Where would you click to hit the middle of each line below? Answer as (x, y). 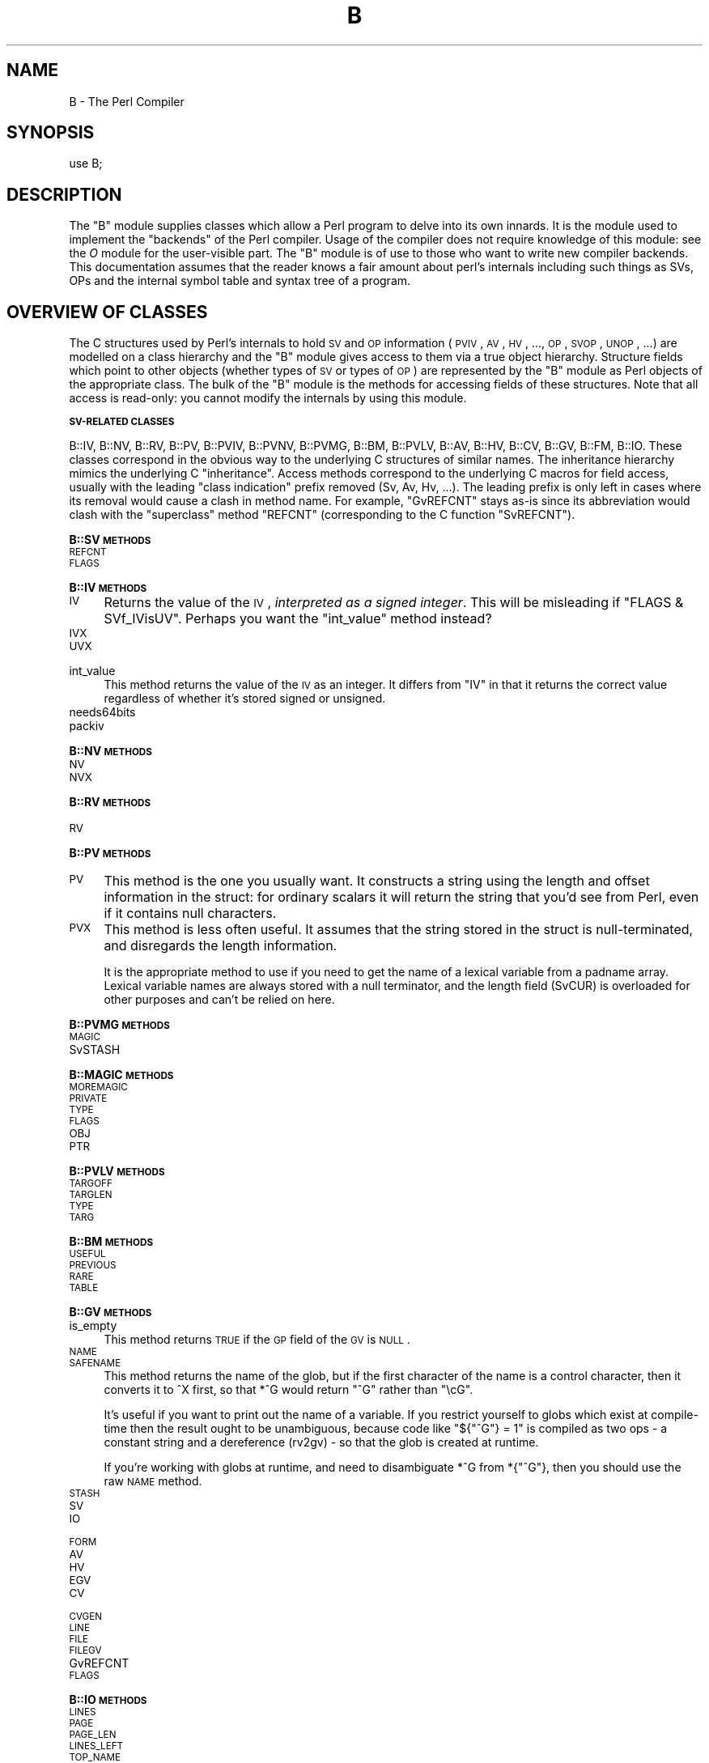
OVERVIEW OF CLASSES (107, 312)
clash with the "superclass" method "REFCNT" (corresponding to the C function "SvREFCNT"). (322, 515)
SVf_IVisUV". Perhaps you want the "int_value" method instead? (298, 619)
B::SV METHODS (110, 540)
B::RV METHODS (110, 802)
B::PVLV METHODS (117, 1171)
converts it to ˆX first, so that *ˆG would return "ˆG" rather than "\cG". (289, 1390)
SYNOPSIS (51, 133)
